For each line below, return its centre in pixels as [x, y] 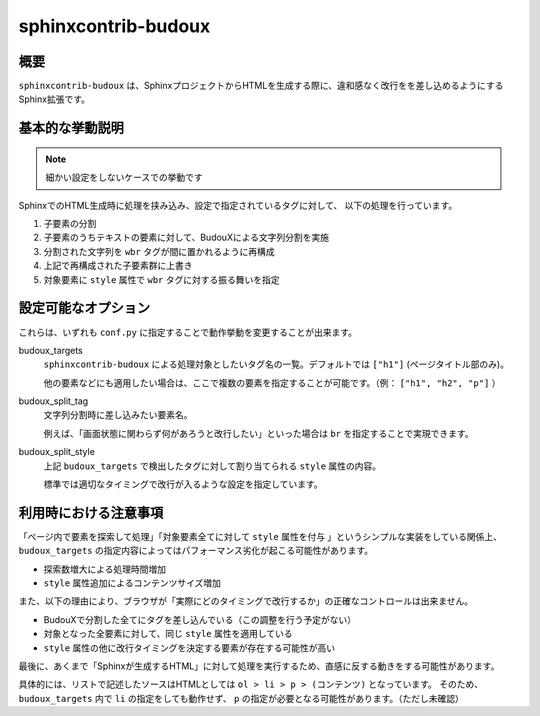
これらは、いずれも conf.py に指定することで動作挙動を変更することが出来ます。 [188, 332]
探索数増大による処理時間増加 [105, 569]
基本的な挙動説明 [71, 128]
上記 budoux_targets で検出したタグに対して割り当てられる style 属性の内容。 [212, 466]
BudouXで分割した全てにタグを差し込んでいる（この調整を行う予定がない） [200, 619]
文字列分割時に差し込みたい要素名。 [118, 415]
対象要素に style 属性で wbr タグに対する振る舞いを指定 [161, 279]
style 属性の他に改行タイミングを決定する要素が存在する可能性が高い [189, 647]
